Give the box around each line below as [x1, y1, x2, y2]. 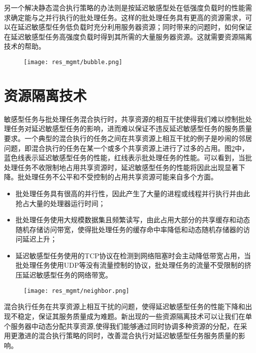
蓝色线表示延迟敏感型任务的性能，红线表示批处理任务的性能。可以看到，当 [4, 152, 245, 163]
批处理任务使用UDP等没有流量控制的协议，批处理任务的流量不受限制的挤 [15, 260, 252, 270]
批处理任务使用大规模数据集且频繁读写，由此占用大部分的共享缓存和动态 [15, 214, 250, 225]
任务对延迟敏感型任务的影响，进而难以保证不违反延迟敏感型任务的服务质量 [10, 123, 252, 134]
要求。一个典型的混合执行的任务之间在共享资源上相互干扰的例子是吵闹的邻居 [4, 133, 252, 143]
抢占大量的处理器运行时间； [15, 198, 105, 208]
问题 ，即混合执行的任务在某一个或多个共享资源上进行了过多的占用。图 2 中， [4, 142, 249, 153]
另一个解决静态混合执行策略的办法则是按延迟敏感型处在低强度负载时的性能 [4, 2, 245, 12]
